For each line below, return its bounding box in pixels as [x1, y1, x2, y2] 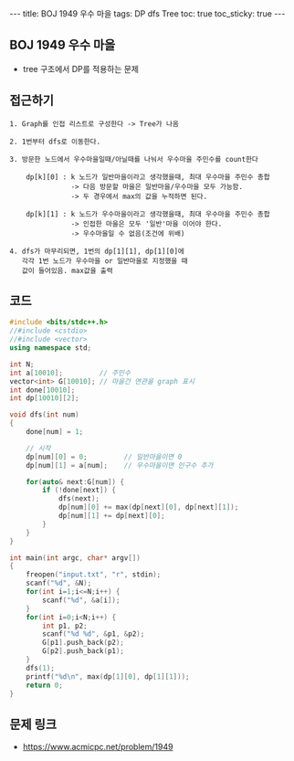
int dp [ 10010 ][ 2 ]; [9, 394, 79, 403]
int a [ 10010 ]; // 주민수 [9, 368, 131, 377]
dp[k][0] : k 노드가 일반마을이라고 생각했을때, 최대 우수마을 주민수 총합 [26, 172, 271, 182]
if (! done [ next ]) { [42, 486, 117, 495]
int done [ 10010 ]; [9, 386, 76, 395]
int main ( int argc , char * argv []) [9, 553, 142, 563]
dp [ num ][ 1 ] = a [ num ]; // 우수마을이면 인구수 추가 [26, 460, 214, 470]
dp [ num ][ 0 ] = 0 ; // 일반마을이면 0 [26, 452, 183, 461]
